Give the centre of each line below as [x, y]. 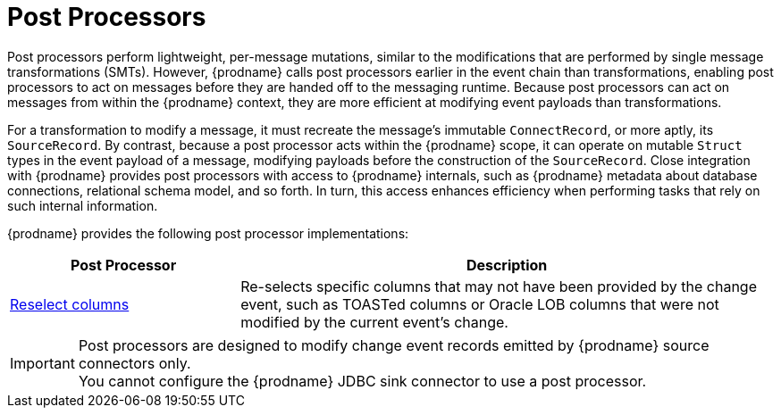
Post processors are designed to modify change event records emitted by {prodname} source [394, 345]
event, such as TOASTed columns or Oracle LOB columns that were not [480, 304]
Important [42, 363]
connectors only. [134, 363]
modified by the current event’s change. [374, 322]
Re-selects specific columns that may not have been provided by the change [499, 286]
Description [507, 265]
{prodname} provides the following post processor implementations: [208, 233]
